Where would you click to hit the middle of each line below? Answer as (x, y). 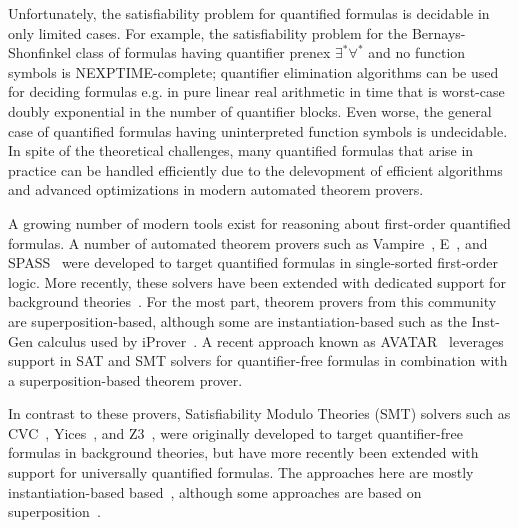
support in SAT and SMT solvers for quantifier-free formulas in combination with (258, 360)
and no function (417, 52)
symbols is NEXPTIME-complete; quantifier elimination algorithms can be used (253, 71)
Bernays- (438, 32)
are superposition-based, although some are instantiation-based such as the (237, 320)
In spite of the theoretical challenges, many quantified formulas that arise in (241, 150)
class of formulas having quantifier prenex (203, 52)
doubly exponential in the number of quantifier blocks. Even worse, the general (250, 110)
